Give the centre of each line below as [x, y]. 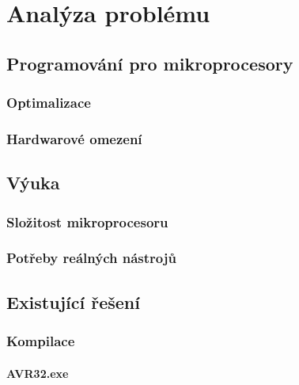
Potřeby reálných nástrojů [91, 258]
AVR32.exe [38, 373]
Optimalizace [49, 103]
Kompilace [41, 341]
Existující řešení [73, 301]
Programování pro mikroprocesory [150, 63]
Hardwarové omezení [74, 138]
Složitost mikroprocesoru [87, 221]
